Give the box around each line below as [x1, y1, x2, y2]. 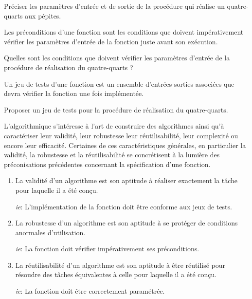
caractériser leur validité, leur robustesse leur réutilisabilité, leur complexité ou [4, 130, 238, 140]
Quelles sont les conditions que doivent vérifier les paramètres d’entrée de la [4, 53, 230, 63]
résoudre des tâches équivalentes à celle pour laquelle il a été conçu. [15, 269, 217, 280]
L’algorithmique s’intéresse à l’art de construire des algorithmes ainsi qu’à [4, 121, 224, 131]
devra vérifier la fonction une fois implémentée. [4, 88, 144, 98]
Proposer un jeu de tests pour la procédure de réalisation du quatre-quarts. [4, 104, 228, 114]
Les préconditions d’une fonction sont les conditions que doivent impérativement [4, 27, 244, 37]
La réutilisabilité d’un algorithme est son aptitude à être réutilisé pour [15, 260, 226, 270]
